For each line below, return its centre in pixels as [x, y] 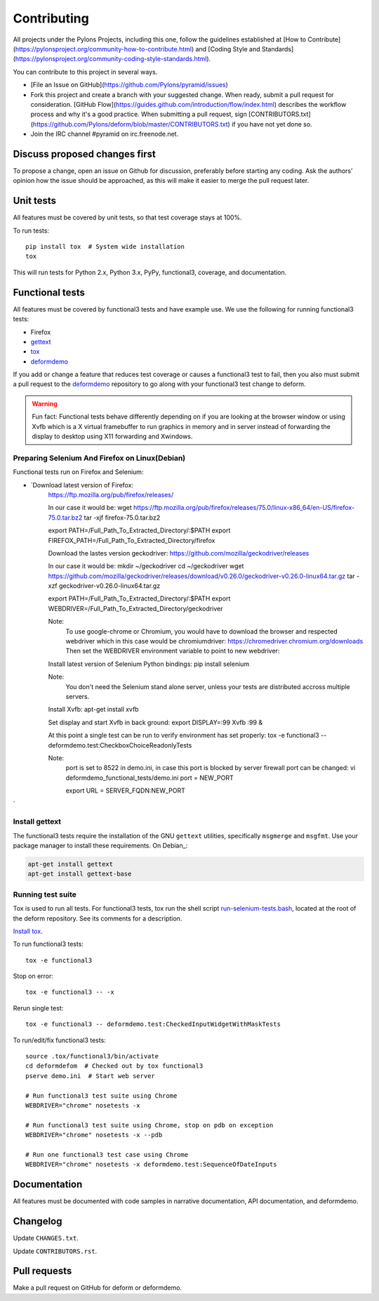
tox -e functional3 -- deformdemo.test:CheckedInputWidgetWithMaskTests [153, 1024]
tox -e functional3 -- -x [70, 992]
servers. [78, 696]
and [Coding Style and [228, 49]
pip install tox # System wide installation [105, 247]
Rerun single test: [38, 1008]
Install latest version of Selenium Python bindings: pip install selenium [149, 664]
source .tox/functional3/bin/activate [92, 1056]
